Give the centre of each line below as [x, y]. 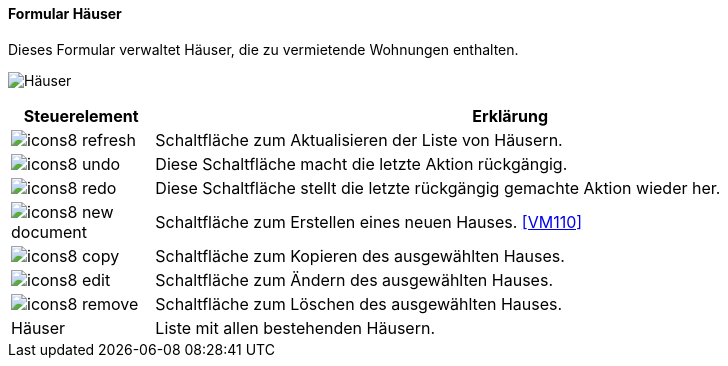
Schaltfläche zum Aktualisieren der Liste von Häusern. [359, 139]
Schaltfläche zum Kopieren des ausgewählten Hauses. [360, 255]
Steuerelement [81, 115]
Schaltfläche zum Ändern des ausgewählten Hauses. [354, 279]
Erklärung [510, 115]
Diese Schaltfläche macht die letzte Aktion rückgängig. [361, 163]
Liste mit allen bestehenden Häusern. [295, 327]
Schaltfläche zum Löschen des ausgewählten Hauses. [359, 303]
